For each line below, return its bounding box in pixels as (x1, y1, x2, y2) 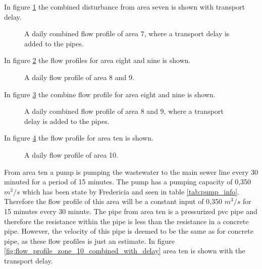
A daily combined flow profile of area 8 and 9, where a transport (24, 106, 224, 116)
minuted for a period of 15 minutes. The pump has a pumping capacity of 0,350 (4, 176, 251, 187)
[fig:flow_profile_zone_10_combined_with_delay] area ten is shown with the (4, 245, 245, 256)
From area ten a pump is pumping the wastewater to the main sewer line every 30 (4, 166, 258, 177)
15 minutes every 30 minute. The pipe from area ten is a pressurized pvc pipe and (4, 206, 257, 216)
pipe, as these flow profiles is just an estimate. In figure (4, 235, 175, 246)
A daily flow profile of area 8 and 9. (24, 72, 134, 82)
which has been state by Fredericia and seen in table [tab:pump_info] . (22, 186, 240, 196)
